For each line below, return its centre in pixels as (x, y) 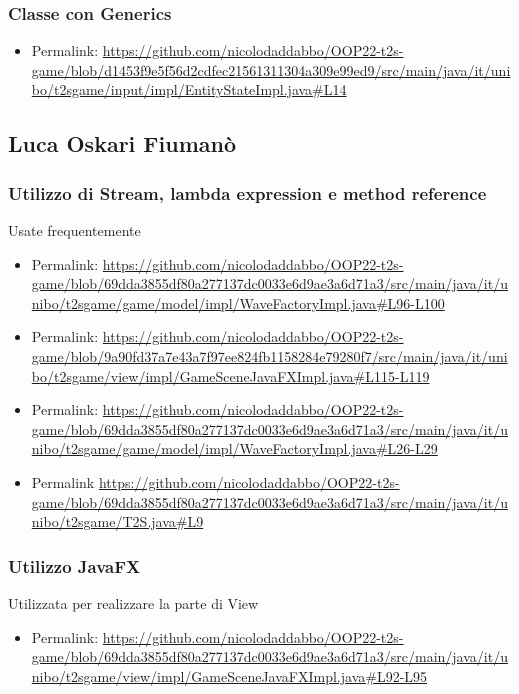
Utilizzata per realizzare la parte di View (133, 602)
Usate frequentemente (74, 230)
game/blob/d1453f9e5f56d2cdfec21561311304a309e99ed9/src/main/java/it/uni (271, 69)
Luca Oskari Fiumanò (122, 143)
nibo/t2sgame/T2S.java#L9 (117, 521)
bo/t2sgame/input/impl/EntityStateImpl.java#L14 (189, 89)
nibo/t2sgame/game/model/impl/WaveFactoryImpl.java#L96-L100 (238, 302)
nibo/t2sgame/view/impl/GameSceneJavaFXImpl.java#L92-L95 (229, 675)
